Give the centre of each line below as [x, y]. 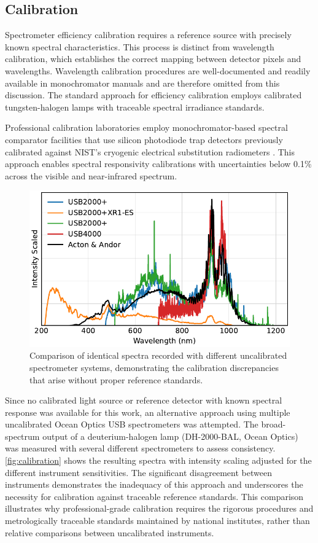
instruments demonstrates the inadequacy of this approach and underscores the [154, 484]
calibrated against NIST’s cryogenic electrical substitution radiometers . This [150, 151]
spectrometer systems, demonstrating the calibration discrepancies [154, 367]
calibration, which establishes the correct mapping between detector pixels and [153, 59]
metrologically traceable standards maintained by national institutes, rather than [157, 521]
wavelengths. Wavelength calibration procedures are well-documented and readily [158, 70]
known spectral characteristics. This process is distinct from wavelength [140, 46]
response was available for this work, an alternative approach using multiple [148, 412]
